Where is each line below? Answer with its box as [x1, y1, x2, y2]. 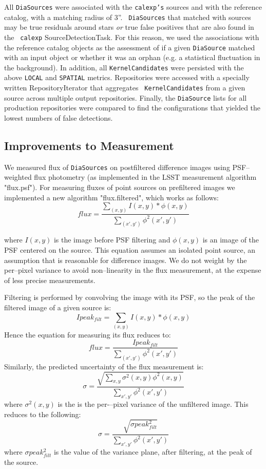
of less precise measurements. [4, 274, 96, 285]
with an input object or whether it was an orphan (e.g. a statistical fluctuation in [4, 52, 260, 63]
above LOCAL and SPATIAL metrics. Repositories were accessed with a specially [4, 72, 250, 83]
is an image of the [202, 234, 259, 245]
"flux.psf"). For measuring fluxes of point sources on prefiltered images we [4, 182, 235, 193]
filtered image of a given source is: [4, 302, 111, 312]
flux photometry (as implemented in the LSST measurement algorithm [34, 172, 257, 182]
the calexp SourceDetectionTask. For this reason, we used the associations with [4, 31, 259, 42]
